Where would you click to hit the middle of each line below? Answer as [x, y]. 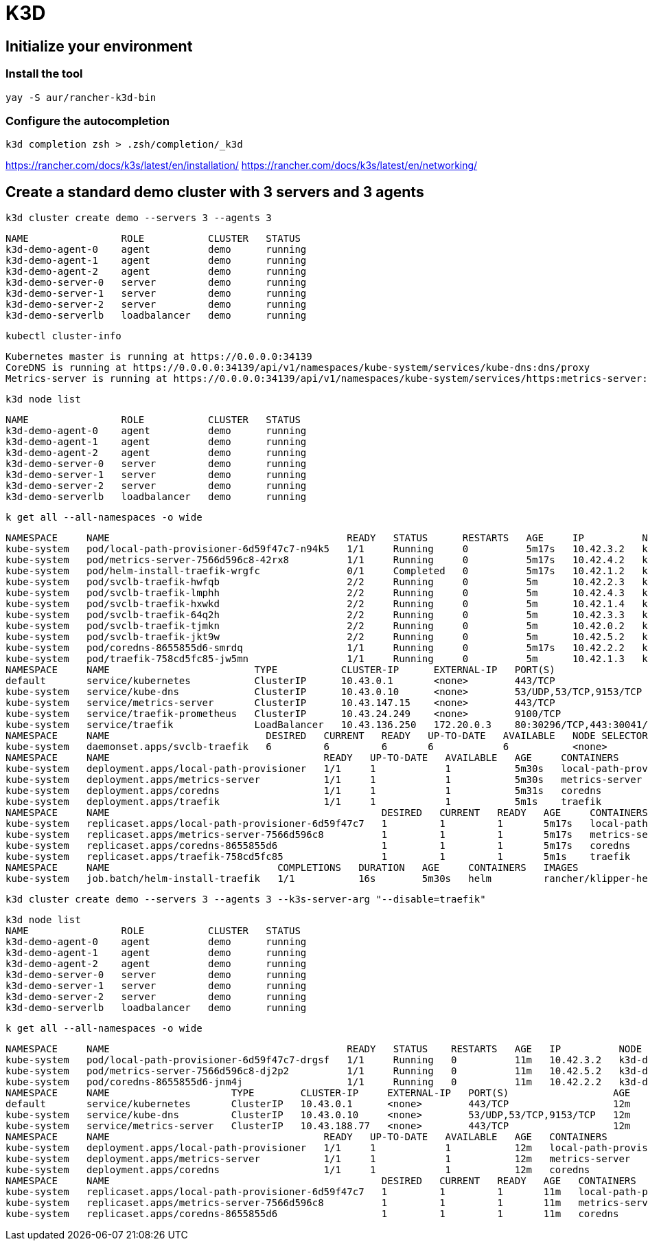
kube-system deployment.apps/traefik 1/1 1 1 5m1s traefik [304, 802]
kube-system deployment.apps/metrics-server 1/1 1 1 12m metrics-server [318, 1159]
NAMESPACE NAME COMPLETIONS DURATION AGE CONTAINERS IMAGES [292, 868]
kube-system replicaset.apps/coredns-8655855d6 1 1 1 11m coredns [312, 1214]
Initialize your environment [99, 46]
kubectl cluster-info [63, 336]
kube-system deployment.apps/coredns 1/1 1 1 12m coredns [298, 1170]
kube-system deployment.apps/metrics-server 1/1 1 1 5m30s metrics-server [324, 780]
